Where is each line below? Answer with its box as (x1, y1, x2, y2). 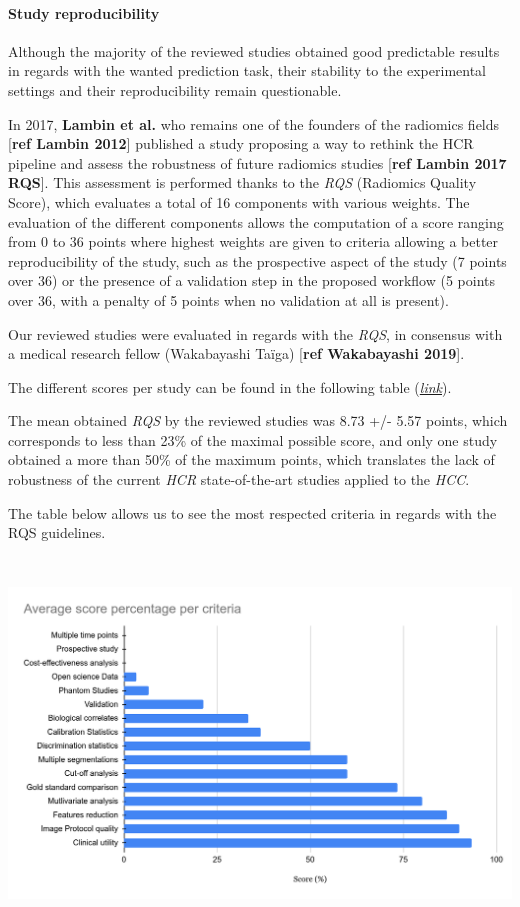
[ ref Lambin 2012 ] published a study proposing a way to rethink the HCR (8, 133, 474, 154)
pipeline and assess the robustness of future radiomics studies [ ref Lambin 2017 (8, 152, 507, 173)
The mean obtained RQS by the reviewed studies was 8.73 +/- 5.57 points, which (8, 410, 508, 431)
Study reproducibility (8, 2, 160, 23)
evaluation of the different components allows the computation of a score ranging (8, 211, 504, 232)
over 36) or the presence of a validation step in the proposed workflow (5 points (8, 270, 495, 291)
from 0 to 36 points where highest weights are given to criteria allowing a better (8, 231, 499, 252)
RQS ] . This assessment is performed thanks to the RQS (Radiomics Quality (8, 172, 477, 193)
